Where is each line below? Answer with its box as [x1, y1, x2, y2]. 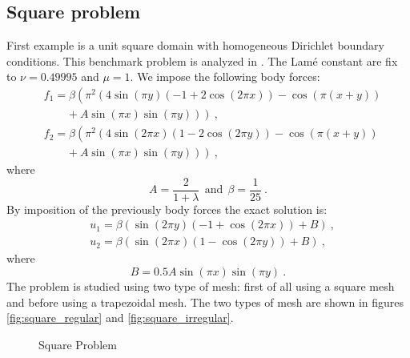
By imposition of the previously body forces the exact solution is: [6, 200, 328, 217]
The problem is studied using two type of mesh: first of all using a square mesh [6, 278, 395, 295]
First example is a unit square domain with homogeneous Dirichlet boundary [6, 37, 384, 54]
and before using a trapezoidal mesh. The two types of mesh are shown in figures [6, 293, 404, 310]
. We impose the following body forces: [130, 68, 320, 85]
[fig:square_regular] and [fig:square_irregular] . [6, 309, 234, 326]
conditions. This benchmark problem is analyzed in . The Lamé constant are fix [6, 52, 398, 69]
